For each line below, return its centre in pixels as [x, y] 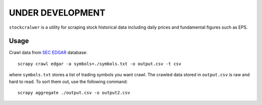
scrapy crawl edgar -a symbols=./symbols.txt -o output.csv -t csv [99, 64]
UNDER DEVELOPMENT [57, 13]
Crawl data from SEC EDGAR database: [48, 52]
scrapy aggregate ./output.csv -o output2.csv [74, 93]
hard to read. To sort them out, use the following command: [68, 81]
